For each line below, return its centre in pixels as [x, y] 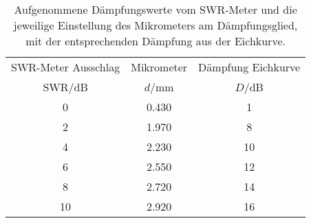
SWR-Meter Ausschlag [66, 67]
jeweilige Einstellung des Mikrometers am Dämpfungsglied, [155, 25]
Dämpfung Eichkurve [249, 67]
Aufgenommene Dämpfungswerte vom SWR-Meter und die [155, 9]
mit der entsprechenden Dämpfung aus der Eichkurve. [155, 41]
